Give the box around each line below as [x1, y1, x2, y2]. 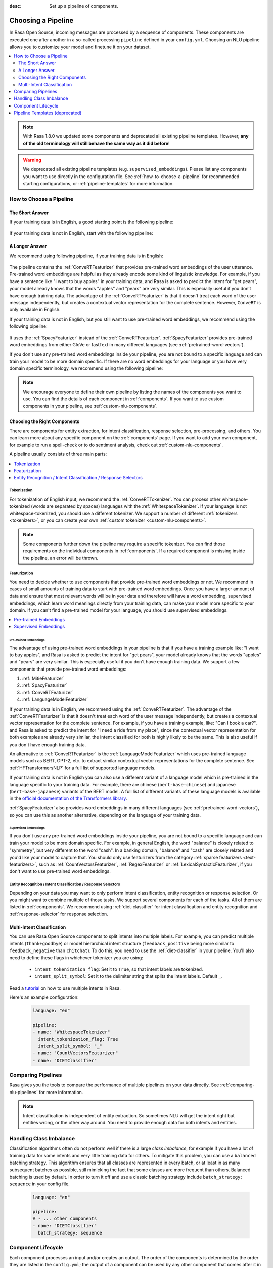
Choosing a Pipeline [9, 16, 74, 25]
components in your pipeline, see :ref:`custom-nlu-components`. [23, 403, 158, 409]
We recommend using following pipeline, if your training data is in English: [9, 253, 164, 259]
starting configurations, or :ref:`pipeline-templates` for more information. [23, 180, 174, 186]
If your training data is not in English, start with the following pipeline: [9, 230, 154, 236]
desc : [9, 3, 22, 9]
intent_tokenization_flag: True [38, 1036, 118, 1042]
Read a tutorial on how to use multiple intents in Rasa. [9, 984, 121, 991]
